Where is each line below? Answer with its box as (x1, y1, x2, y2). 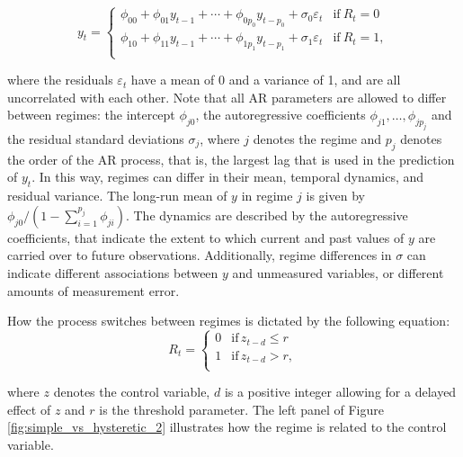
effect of (7, 399, 51, 418)
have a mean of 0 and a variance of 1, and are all (130, 70, 401, 89)
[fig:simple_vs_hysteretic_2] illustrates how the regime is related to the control (7, 417, 447, 436)
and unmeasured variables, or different (232, 264, 444, 282)
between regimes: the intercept (7, 105, 175, 124)
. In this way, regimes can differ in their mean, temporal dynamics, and (31, 167, 424, 186)
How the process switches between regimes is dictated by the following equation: (7, 311, 450, 330)
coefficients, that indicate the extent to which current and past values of (7, 228, 405, 246)
